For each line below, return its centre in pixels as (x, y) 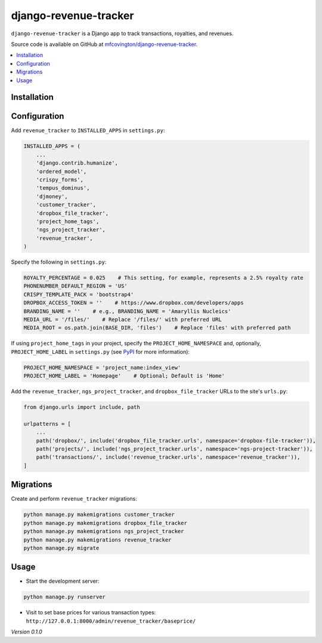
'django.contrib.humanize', (77, 163)
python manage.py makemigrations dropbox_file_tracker (105, 523)
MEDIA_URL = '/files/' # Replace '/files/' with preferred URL (123, 320)
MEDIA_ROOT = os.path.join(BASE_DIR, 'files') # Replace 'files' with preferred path (157, 328)
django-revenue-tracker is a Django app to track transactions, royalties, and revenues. (122, 33)
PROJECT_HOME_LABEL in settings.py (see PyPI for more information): (100, 351)
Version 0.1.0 (27, 632)
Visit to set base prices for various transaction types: (91, 613)
